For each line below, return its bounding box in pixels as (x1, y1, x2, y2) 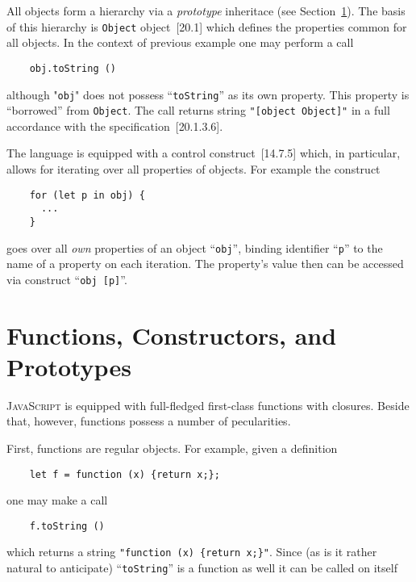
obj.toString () (29, 62, 117, 74)
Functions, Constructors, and (6, 318, 337, 351)
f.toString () (29, 520, 105, 532)
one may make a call (6, 492, 108, 509)
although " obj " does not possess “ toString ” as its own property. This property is (6, 86, 410, 103)
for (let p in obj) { (29, 189, 145, 201)
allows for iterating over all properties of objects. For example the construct (6, 161, 381, 177)
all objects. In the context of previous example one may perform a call (6, 34, 354, 51)
